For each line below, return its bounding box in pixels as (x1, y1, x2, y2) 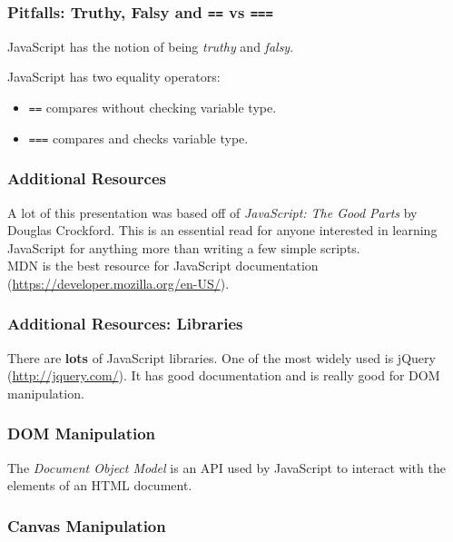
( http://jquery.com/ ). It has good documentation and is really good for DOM (7, 366, 440, 385)
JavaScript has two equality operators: (7, 67, 221, 86)
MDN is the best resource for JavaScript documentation (7, 256, 319, 275)
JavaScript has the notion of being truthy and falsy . (7, 36, 294, 55)
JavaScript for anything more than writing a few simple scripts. (7, 238, 360, 257)
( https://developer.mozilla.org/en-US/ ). (7, 273, 230, 292)
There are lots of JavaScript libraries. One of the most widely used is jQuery (7, 348, 436, 367)
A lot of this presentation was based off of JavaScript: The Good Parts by (7, 202, 418, 222)
